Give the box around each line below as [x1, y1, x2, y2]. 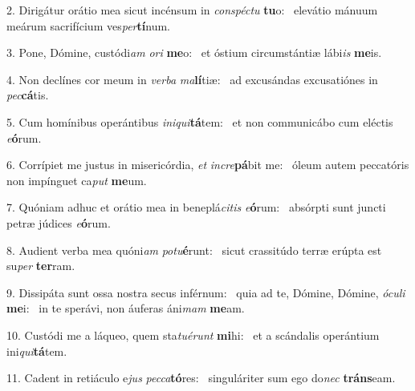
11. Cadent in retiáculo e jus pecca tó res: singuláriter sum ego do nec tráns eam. [6, 369, 396, 386]
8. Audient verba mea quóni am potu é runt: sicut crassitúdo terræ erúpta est [6, 241, 382, 258]
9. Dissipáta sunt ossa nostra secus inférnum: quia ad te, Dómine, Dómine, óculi [6, 284, 405, 300]
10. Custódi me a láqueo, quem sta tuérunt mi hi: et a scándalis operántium [6, 326, 380, 343]
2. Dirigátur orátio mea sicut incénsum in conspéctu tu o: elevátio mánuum [6, 2, 378, 18]
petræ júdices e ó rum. [6, 214, 111, 231]
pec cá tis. [6, 87, 49, 103]
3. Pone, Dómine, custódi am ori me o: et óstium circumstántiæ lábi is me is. [6, 44, 382, 61]
